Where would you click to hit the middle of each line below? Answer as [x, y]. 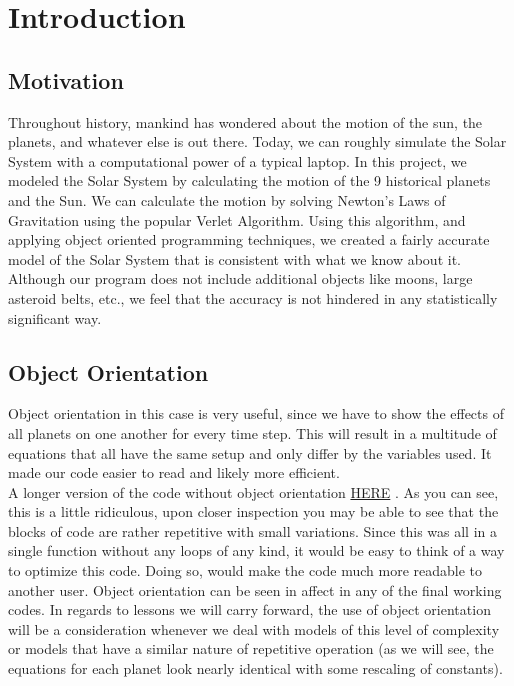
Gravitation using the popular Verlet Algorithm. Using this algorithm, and [237, 219]
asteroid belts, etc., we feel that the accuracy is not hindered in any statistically [253, 297]
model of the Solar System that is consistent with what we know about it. [234, 258]
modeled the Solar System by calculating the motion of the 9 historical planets [249, 180]
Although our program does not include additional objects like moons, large [240, 278]
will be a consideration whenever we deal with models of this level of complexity [254, 628]
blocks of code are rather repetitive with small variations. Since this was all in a [253, 530]
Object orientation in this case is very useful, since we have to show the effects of [256, 413]
